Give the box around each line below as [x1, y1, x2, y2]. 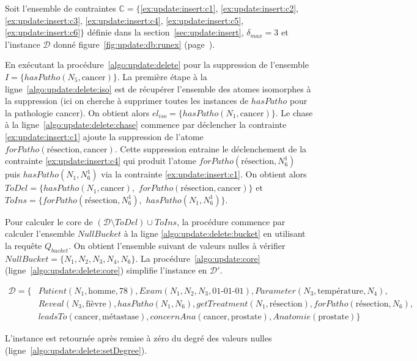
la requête [5, 239, 42, 251]
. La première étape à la [117, 70, 207, 83]
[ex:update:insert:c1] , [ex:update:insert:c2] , [140, 2, 299, 14]
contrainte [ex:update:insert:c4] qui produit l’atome [5, 154, 196, 167]
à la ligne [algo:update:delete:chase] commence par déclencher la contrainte [5, 118, 287, 131]
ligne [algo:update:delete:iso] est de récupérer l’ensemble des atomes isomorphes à [5, 82, 311, 95]
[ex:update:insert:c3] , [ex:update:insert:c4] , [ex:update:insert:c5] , [5, 13, 244, 26]
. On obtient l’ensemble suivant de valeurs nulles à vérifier [68, 239, 286, 251]
